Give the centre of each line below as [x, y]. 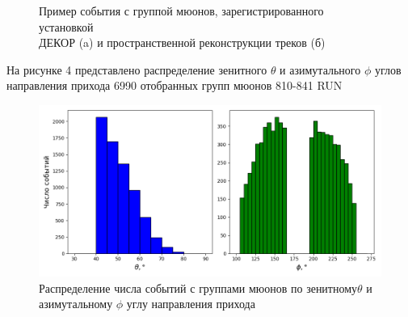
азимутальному [76, 304]
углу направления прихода [191, 304]
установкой [66, 26]
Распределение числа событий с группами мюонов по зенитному [198, 287]
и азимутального [320, 69]
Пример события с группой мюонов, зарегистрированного [181, 11]
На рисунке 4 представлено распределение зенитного [137, 69]
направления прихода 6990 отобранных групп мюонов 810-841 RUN [175, 85]
